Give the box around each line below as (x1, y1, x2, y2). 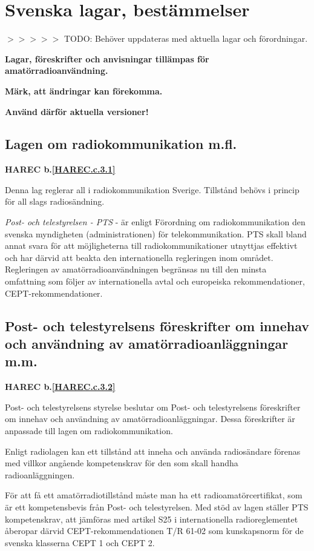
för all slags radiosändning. (5, 195, 105, 208)
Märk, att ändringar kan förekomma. (5, 84, 163, 97)
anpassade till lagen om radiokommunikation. (5, 424, 173, 437)
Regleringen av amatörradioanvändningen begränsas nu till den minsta (5, 263, 267, 275)
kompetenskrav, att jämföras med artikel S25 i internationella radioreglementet (5, 512, 298, 525)
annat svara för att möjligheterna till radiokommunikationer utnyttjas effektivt (5, 239, 298, 252)
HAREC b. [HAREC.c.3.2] (5, 380, 116, 393)
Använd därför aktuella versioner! (5, 105, 149, 117)
